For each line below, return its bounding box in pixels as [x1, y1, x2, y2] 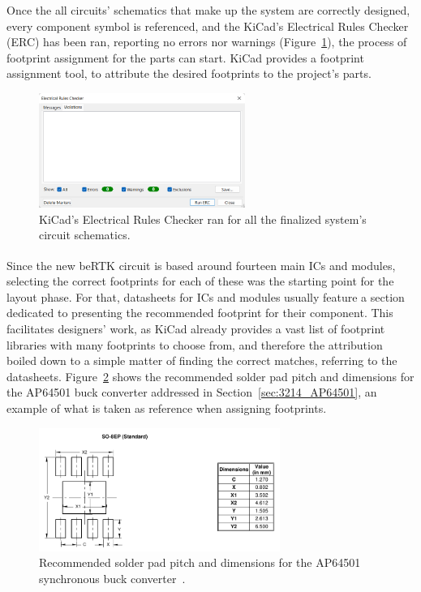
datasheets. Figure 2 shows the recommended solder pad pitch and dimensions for [6, 367, 415, 384]
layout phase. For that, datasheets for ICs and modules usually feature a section [6, 288, 405, 305]
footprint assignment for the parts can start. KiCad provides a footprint [6, 49, 364, 66]
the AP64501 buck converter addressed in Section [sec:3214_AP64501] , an [6, 384, 377, 401]
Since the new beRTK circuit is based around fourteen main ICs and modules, [6, 256, 396, 273]
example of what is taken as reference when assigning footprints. [6, 400, 327, 417]
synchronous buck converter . [39, 569, 186, 586]
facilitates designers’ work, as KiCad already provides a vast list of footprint [6, 320, 385, 337]
